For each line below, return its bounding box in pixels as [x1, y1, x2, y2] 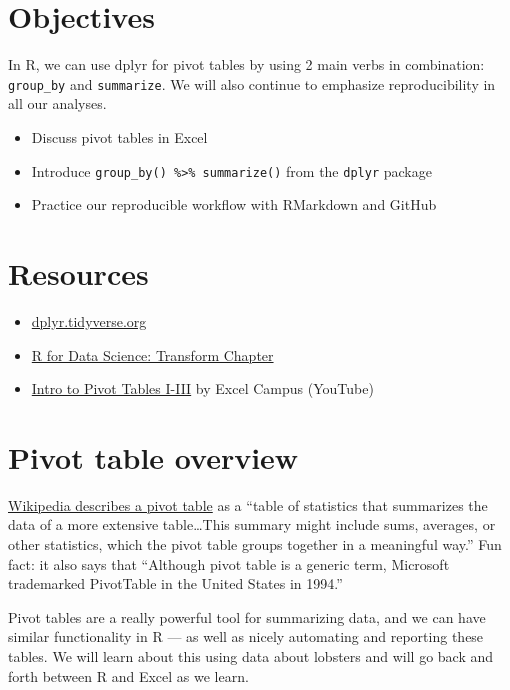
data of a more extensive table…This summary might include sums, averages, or [8, 514, 496, 535]
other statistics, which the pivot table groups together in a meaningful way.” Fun [8, 534, 502, 555]
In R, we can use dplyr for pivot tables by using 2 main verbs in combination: [8, 54, 485, 75]
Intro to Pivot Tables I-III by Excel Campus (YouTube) [31, 378, 374, 399]
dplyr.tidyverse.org [31, 310, 147, 331]
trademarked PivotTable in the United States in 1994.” [8, 573, 343, 594]
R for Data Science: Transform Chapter [31, 344, 274, 365]
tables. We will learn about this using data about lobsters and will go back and [8, 646, 494, 666]
